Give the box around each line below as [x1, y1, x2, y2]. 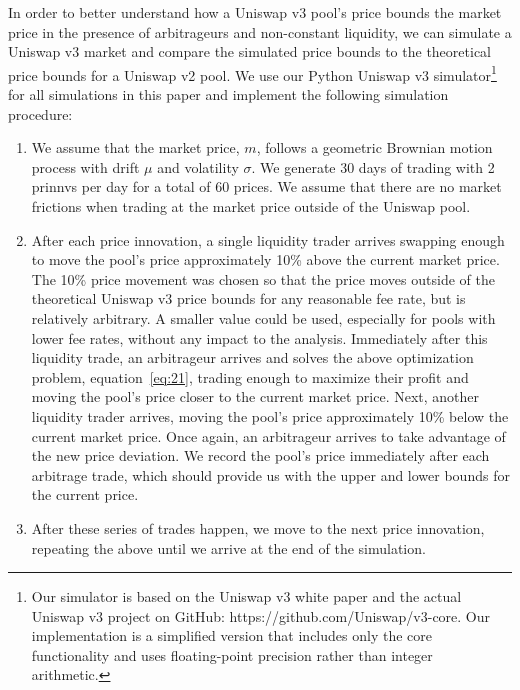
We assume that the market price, [31, 137, 240, 158]
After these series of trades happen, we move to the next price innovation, [31, 517, 485, 538]
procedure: [8, 103, 73, 124]
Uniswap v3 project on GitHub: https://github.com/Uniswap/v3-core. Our [31, 605, 491, 626]
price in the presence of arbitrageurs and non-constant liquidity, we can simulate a [8, 21, 512, 42]
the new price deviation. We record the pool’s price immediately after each [31, 445, 490, 466]
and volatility [157, 156, 239, 177]
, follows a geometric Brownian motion [256, 137, 493, 158]
